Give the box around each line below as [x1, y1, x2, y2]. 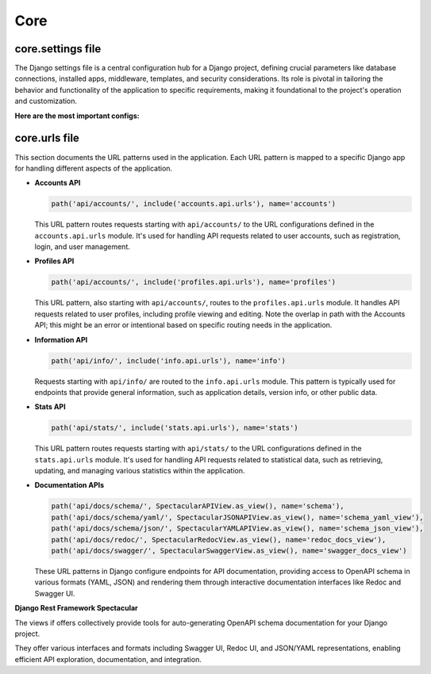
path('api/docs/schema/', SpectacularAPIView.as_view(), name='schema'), [51, 502, 344, 511]
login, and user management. [34, 242, 131, 251]
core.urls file [14, 132, 79, 145]
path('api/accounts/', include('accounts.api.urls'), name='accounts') [51, 199, 337, 209]
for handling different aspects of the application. [14, 163, 173, 173]
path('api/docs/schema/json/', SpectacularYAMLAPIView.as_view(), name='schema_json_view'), [51, 524, 424, 533]
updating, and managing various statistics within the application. [34, 466, 245, 476]
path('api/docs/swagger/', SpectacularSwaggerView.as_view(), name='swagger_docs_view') [51, 546, 408, 555]
